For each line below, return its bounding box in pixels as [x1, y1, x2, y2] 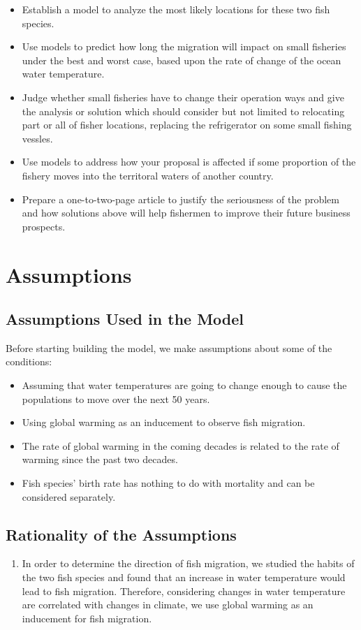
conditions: [6, 354, 52, 369]
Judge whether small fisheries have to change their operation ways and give [22, 89, 344, 104]
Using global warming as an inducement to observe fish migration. [22, 415, 306, 430]
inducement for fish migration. [22, 610, 152, 625]
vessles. [22, 131, 53, 145]
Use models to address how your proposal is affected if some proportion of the [22, 154, 356, 169]
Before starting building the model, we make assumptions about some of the [6, 340, 332, 355]
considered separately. [22, 489, 116, 504]
